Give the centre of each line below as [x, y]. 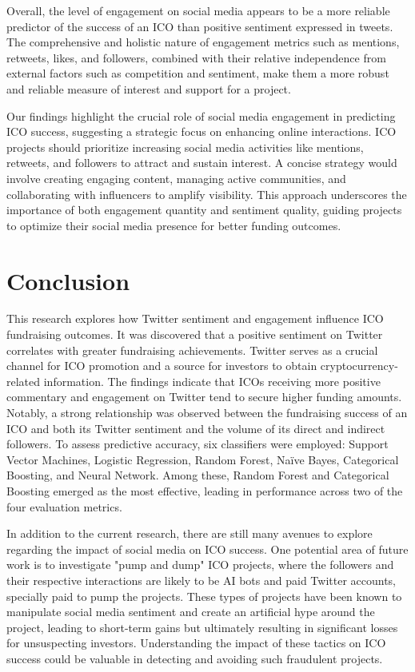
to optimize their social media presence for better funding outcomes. [174, 225]
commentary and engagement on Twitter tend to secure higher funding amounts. [204, 397]
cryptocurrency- [359, 366]
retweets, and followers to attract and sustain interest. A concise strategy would [202, 163]
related [24, 381]
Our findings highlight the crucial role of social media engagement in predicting [201, 115]
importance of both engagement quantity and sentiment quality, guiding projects [204, 210]
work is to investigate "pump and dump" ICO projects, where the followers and [200, 565]
